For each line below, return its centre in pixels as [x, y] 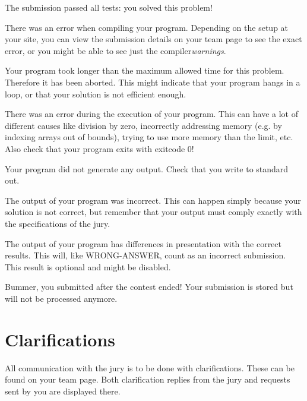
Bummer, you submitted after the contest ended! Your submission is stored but [149, 287]
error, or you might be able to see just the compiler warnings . [115, 50]
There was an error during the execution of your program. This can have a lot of [151, 114]
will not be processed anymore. [61, 298]
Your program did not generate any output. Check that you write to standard [147, 168]
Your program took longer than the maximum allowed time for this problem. [145, 70]
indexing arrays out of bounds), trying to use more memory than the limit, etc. [149, 137]
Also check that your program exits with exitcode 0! [99, 148]
